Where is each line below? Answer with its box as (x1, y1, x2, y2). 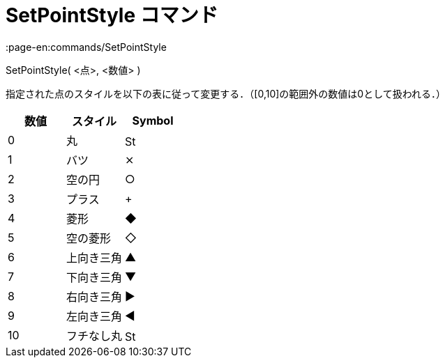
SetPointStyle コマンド (6, 3, 218, 27)
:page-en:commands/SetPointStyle (6, 40, 167, 53)
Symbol (132, 113, 174, 128)
